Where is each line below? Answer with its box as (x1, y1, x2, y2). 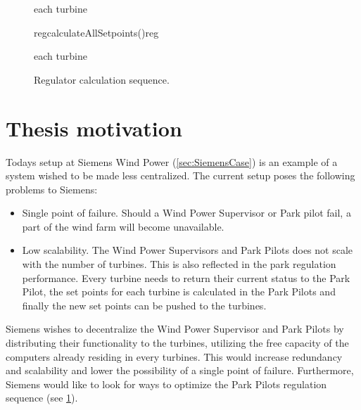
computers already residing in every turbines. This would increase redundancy (6, 349, 343, 364)
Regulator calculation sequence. (34, 72, 170, 87)
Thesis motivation (6, 113, 182, 142)
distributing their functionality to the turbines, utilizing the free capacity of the (6, 335, 349, 350)
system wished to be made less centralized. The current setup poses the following (6, 168, 355, 183)
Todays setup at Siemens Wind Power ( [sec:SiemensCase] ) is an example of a (6, 154, 338, 169)
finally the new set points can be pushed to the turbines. (22, 297, 267, 312)
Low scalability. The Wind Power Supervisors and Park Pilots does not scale (22, 243, 353, 257)
